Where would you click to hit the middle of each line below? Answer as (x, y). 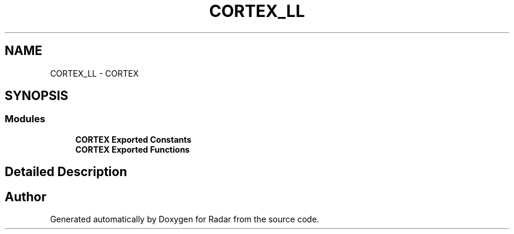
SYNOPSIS (37, 96)
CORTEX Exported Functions (133, 149)
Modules (25, 119)
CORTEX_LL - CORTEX (94, 73)
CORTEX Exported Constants (133, 139)
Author (26, 197)
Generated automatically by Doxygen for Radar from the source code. (185, 219)
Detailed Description (66, 172)
